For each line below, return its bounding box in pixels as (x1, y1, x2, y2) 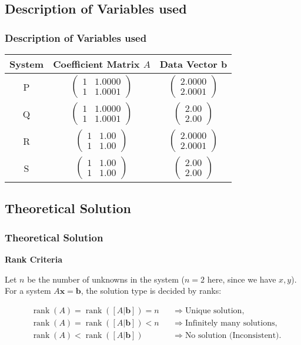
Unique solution (185, 306, 242, 315)
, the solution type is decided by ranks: (81, 284, 222, 297)
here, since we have (207, 273, 276, 285)
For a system (5, 284, 51, 297)
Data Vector (159, 57, 218, 71)
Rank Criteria (5, 253, 63, 265)
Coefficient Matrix (53, 57, 140, 71)
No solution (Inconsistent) (185, 331, 279, 340)
